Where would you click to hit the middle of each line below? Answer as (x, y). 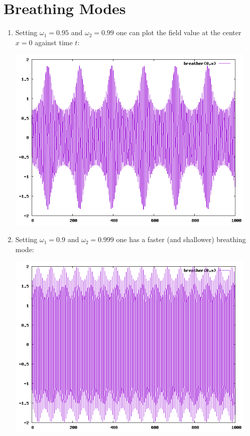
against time (54, 42)
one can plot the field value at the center (179, 32)
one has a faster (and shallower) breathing (181, 239)
